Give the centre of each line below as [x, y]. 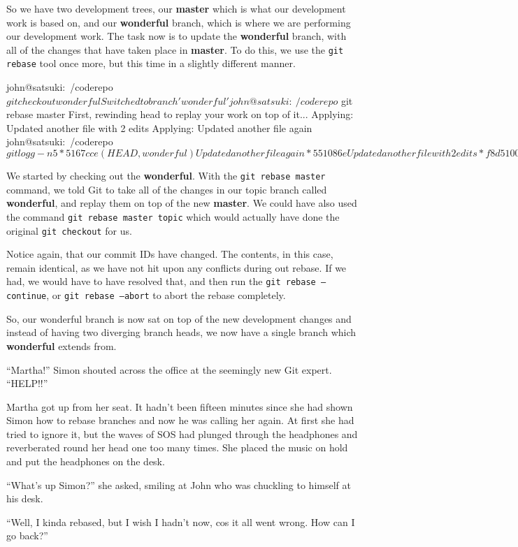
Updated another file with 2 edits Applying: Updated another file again [159, 127]
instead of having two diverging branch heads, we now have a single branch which [181, 332]
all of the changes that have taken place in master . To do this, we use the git [175, 49]
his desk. [25, 498]
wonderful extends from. [62, 345]
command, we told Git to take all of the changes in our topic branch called [167, 189]
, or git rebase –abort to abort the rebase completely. [166, 295]
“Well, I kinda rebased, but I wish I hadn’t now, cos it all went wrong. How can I [181, 522]
